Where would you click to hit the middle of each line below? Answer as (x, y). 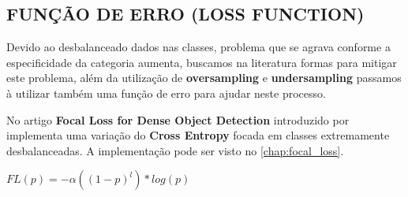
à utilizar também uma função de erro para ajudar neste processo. (166, 93)
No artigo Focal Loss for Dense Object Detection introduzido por (178, 119)
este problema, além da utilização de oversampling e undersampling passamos (204, 78)
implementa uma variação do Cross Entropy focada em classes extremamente (198, 135)
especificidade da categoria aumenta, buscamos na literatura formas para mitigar (202, 62)
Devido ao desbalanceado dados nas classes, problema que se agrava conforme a (198, 47)
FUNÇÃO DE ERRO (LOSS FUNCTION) (185, 14)
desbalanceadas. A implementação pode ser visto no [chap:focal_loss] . (175, 150)
